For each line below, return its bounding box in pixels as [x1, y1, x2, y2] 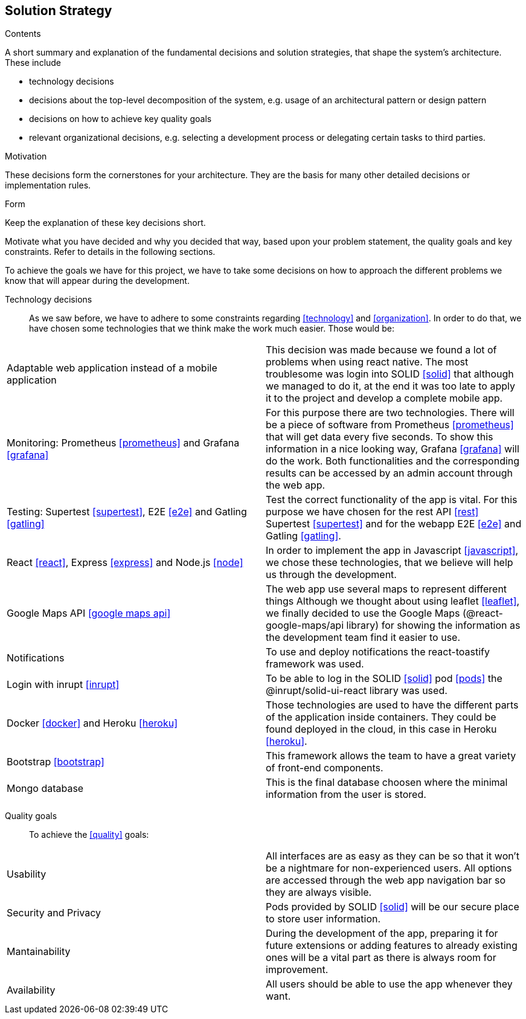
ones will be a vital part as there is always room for [266, 951, 496, 964]
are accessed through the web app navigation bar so [266, 874, 506, 887]
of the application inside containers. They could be [266, 711, 496, 724]
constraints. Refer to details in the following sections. [5, 246, 216, 257]
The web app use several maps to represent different [266, 583, 507, 596]
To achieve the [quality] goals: [29, 829, 149, 840]
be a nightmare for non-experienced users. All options [266, 862, 512, 875]
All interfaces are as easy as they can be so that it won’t [266, 850, 519, 863]
